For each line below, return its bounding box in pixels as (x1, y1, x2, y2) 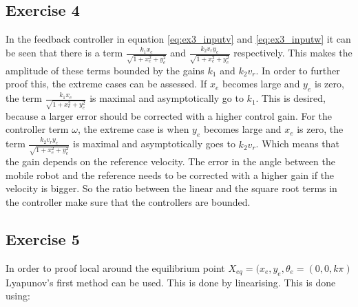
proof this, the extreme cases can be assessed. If (6, 76, 207, 91)
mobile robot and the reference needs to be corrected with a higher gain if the (6, 167, 335, 182)
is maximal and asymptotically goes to (73, 136, 235, 151)
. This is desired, (255, 91, 326, 105)
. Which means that (255, 136, 339, 151)
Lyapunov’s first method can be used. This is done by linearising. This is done (6, 275, 336, 289)
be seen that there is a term (6, 45, 123, 60)
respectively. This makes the (233, 45, 352, 60)
